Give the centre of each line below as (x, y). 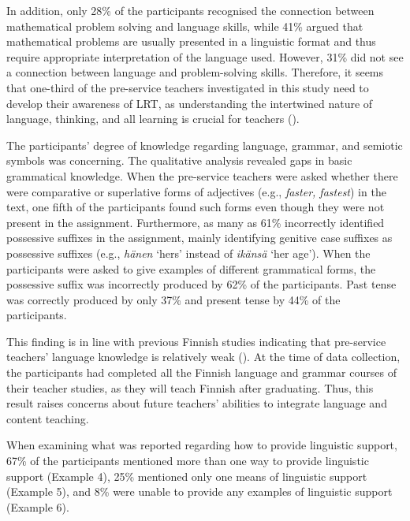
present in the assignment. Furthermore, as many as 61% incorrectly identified (196, 222)
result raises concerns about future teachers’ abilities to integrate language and (197, 403)
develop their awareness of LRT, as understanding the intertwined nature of (190, 103)
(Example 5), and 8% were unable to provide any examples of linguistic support (199, 491)
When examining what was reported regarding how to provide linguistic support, (202, 445)
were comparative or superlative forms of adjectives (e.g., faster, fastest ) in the (196, 191)
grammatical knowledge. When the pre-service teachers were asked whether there (202, 175)
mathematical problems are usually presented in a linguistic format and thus (191, 41)
